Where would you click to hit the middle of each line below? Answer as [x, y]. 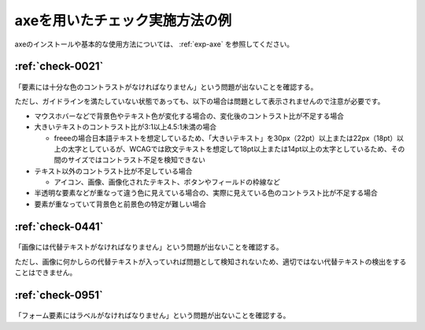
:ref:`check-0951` [59, 295]
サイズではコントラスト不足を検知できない [137, 160]
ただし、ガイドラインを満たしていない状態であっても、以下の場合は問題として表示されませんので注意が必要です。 [200, 102]
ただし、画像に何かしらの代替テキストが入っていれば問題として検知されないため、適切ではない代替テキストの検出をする [211, 261]
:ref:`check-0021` [59, 67]
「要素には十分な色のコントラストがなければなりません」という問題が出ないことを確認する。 [166, 87]
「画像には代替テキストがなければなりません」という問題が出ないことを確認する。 [149, 247]
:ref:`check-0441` [59, 226]
